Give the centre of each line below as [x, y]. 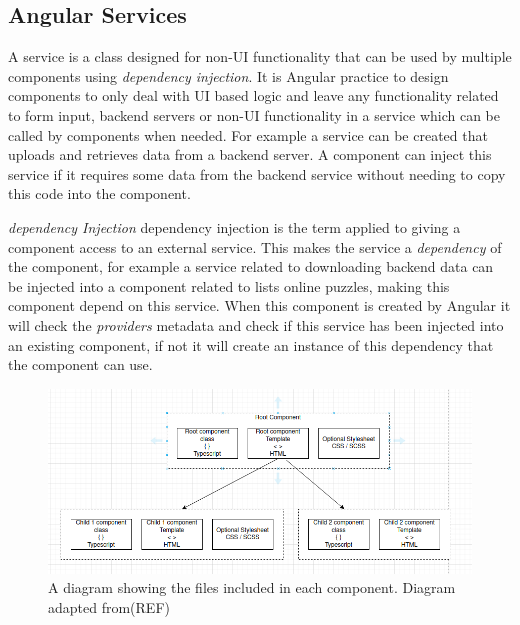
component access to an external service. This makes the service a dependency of [255, 246]
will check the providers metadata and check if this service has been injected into [256, 324]
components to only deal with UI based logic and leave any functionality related [253, 95]
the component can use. [80, 364]
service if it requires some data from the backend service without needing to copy [257, 173]
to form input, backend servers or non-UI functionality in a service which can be [254, 114]
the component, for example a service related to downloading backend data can [251, 266]
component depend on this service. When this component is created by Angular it [259, 305]
